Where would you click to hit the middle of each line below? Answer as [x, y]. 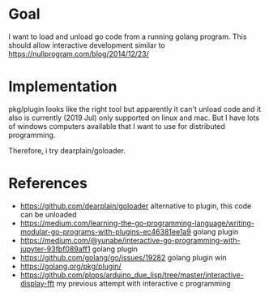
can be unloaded [48, 214]
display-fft [37, 283]
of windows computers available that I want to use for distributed [117, 126]
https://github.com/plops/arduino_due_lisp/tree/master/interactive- [132, 275]
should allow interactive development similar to [87, 45]
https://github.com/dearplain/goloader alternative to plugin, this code [136, 206]
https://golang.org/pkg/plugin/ [70, 266]
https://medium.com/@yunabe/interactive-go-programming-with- [130, 240]
